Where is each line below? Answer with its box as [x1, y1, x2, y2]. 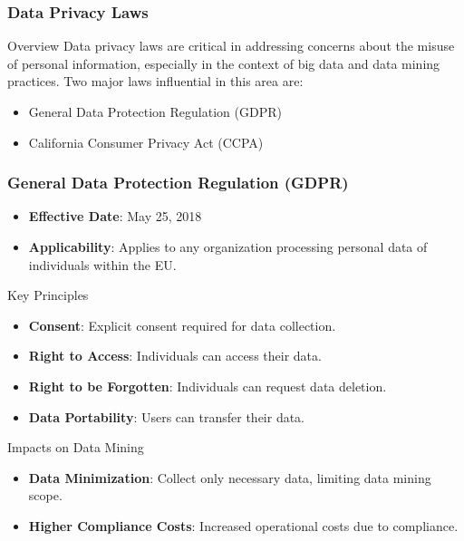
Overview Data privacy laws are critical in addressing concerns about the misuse [7, 36, 455, 55]
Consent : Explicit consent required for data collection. [28, 315, 336, 334]
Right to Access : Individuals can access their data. [28, 346, 322, 365]
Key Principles [7, 285, 89, 304]
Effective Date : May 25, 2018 [28, 207, 202, 226]
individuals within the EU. [28, 255, 177, 274]
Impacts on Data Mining [7, 438, 144, 457]
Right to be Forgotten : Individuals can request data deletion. [28, 376, 387, 395]
